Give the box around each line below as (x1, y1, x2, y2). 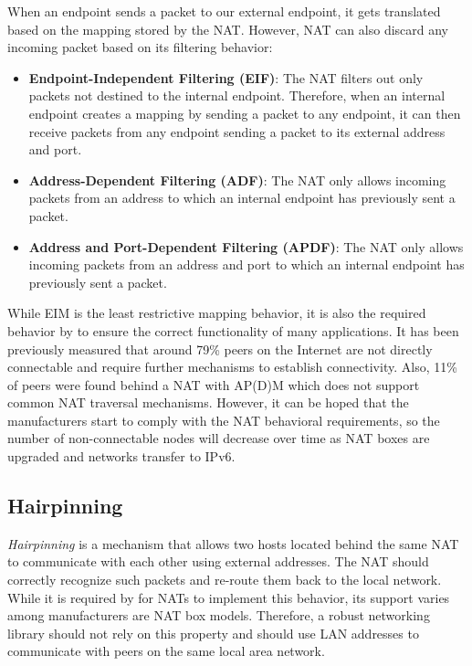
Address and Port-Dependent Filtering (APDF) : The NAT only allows (28, 237, 464, 256)
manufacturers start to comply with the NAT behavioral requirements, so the (7, 410, 440, 429)
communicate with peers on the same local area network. (7, 641, 325, 661)
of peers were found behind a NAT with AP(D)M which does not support (7, 375, 420, 394)
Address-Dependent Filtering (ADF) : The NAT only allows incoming (28, 170, 446, 189)
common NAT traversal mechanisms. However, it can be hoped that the (7, 393, 409, 412)
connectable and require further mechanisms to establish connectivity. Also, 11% (7, 357, 457, 376)
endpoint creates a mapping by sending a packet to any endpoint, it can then (28, 103, 461, 122)
